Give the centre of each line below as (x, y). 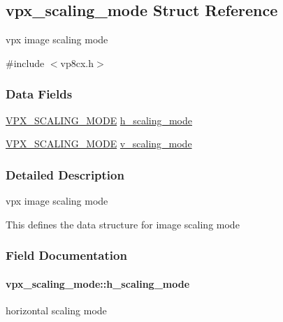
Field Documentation (66, 255)
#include (25, 63)
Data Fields (39, 94)
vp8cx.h (77, 63)
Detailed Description (65, 174)
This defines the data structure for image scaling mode (123, 224)
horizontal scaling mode (56, 310)
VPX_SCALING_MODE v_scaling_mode (99, 144)
